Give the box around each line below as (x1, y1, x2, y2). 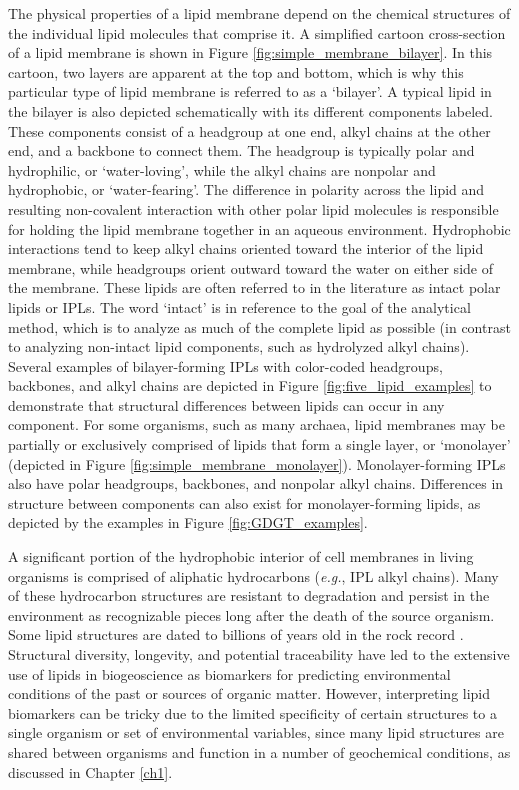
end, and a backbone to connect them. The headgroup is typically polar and (8, 140, 475, 161)
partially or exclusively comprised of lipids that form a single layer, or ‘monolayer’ (8, 434, 511, 455)
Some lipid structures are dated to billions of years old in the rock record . (8, 624, 464, 645)
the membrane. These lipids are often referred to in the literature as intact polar (8, 277, 501, 298)
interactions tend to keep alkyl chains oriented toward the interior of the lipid (8, 238, 484, 259)
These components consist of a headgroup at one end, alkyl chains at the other (8, 120, 491, 141)
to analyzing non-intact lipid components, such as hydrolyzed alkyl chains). (8, 336, 470, 357)
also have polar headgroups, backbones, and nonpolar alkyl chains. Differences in (8, 473, 504, 494)
